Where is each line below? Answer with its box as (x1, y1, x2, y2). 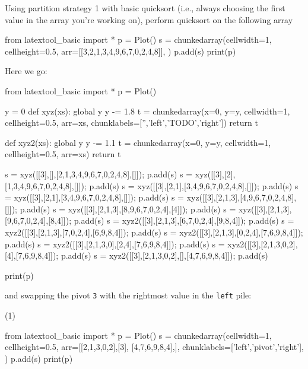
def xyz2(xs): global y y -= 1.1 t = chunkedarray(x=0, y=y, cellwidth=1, (5, 136, 271, 148)
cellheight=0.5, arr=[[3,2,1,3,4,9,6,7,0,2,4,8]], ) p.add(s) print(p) (5, 44, 236, 57)
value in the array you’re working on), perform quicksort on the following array (5, 13, 293, 26)
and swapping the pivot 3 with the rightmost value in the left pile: (5, 289, 252, 301)
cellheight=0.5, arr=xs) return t (5, 148, 121, 160)
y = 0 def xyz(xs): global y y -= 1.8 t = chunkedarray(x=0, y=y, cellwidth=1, (5, 104, 290, 117)
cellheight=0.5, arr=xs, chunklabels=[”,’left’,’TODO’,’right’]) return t (5, 116, 258, 129)
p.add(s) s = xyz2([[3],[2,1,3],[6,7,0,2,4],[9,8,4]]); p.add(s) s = (74, 214, 294, 227)
